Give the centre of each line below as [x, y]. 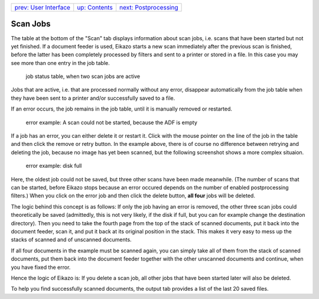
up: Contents [95, 7]
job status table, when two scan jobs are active [83, 76]
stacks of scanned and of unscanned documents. [71, 240]
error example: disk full [54, 166]
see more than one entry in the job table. [60, 63]
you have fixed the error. [41, 267]
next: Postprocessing [149, 7]
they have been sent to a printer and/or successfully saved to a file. [93, 98]
